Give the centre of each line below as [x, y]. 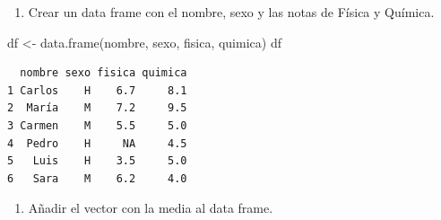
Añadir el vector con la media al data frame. [151, 208]
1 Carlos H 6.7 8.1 [97, 90]
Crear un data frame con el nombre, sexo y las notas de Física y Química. [231, 12]
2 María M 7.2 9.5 [97, 108]
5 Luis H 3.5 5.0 [97, 161]
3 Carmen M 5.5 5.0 [97, 125]
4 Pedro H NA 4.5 [97, 143]
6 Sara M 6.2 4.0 [97, 178]
